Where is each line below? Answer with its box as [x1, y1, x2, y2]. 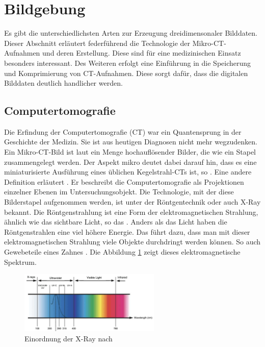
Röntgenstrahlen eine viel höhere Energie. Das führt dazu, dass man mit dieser [4, 226, 250, 237]
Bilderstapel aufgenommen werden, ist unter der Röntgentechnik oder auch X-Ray [4, 196, 261, 207]
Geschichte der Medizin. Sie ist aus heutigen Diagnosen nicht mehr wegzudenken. [4, 136, 257, 147]
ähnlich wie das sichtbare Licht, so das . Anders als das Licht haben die [4, 216, 227, 227]
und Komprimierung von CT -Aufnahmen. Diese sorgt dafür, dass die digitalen [4, 67, 248, 78]
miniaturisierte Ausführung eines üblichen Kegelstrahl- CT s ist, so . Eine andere [4, 166, 252, 177]
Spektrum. [4, 256, 37, 267]
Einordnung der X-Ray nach [24, 333, 113, 344]
